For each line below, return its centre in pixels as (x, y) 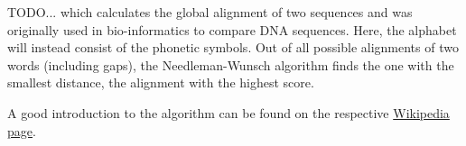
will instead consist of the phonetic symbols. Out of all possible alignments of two (233, 47)
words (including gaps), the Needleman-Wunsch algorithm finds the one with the (231, 64)
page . (22, 130)
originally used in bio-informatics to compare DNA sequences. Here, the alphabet (232, 29)
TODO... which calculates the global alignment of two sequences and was (210, 12)
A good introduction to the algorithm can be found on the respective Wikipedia (228, 112)
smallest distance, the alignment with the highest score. (161, 82)
